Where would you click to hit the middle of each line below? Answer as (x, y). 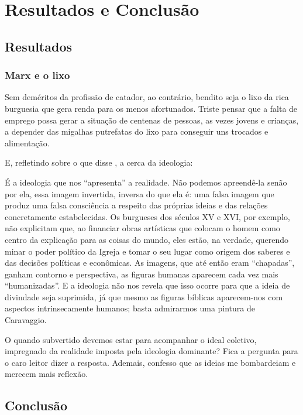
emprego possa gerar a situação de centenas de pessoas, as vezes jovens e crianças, (152, 120)
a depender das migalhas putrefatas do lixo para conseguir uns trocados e (137, 131)
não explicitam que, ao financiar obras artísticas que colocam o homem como (142, 228)
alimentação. (27, 143)
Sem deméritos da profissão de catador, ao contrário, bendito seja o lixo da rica (147, 97)
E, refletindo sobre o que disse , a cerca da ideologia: (99, 162)
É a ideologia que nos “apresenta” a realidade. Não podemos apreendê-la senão (146, 182)
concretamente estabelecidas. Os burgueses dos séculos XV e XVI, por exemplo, (147, 216)
